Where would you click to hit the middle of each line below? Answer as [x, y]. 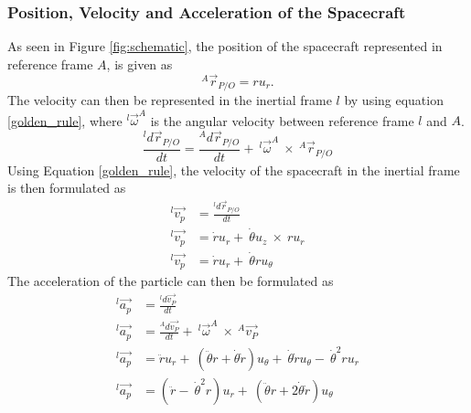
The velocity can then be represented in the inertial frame [170, 100]
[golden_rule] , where [65, 120]
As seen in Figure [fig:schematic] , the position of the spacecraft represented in [225, 46]
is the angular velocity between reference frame [282, 120]
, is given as [139, 64]
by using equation [394, 100]
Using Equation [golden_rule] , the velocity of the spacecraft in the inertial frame [234, 169]
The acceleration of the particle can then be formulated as [171, 281]
